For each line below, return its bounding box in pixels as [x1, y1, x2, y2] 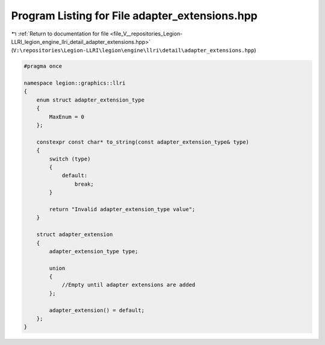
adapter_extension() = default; [49, 307, 144, 314]
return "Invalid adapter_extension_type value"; [49, 206, 196, 213]
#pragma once [23, 63, 63, 70]
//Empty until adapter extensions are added [61, 281, 196, 289]
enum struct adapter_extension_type [36, 96, 144, 103]
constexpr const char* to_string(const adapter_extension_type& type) [36, 138, 250, 145]
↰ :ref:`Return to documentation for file [11, 30, 109, 37]
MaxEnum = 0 [49, 113, 84, 120]
